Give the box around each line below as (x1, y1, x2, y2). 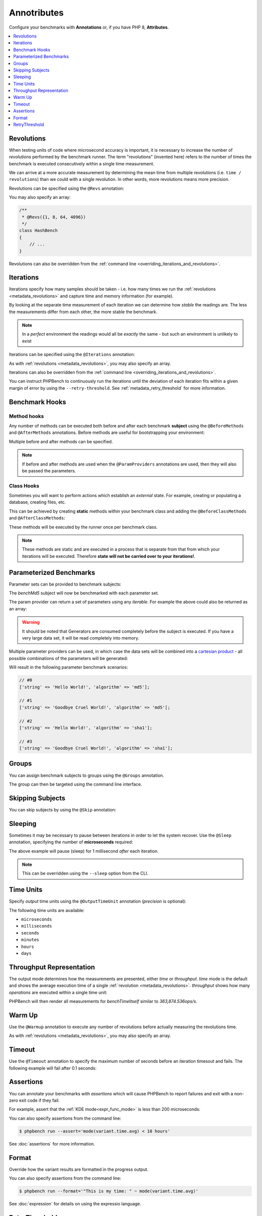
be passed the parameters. (22, 467, 76, 474)
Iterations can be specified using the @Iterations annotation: (9, 352, 135, 358)
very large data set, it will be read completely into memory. (22, 635, 139, 641)
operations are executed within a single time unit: (9, 989, 108, 995)
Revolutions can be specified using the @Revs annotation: (9, 185, 124, 191)
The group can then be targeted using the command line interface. (9, 781, 143, 787)
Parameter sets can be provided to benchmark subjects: (9, 581, 121, 587)
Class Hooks (9, 482, 40, 489)
